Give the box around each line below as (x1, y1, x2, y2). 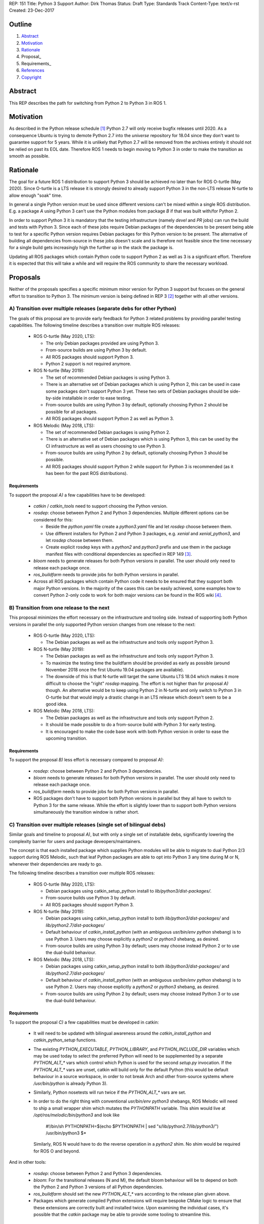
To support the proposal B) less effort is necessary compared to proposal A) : (9, 757, 164, 763)
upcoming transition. (45, 735, 88, 741)
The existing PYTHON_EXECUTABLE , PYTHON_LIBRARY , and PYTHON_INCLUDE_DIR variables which (33, 1046, 240, 1052)
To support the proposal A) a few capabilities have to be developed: (9, 492, 146, 498)
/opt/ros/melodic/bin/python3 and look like (33, 1112, 120, 1118)
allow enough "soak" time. (9, 192, 62, 198)
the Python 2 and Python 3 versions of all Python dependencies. (33, 1184, 163, 1190)
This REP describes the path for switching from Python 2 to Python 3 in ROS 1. (9, 100, 167, 106)
